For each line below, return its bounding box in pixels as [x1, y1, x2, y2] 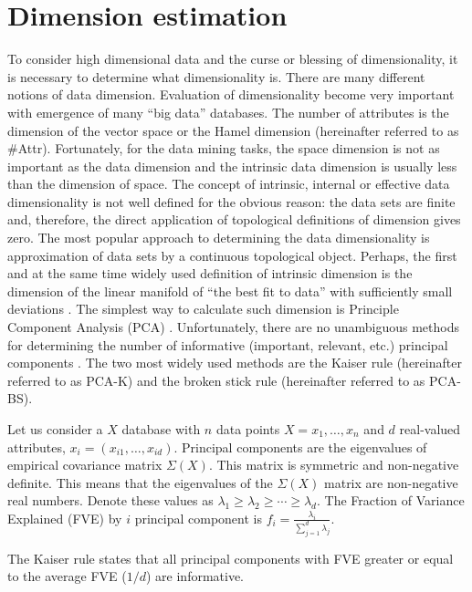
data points [215, 420, 280, 438]
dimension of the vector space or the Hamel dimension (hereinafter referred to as [7, 120, 459, 140]
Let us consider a [7, 420, 103, 438]
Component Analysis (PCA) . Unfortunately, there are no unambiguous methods [7, 317, 459, 337]
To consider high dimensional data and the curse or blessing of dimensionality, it [7, 49, 458, 68]
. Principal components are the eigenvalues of [173, 437, 427, 456]
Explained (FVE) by [7, 508, 122, 527]
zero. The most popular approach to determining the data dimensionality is [7, 228, 430, 247]
